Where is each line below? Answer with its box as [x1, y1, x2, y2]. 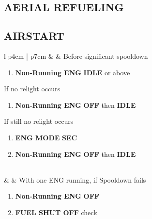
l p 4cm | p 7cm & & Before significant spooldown [4, 51, 148, 61]
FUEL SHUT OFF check [15, 207, 97, 217]
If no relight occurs [4, 84, 61, 94]
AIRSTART [4, 28, 64, 43]
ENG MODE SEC [15, 132, 77, 142]
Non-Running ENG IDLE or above [15, 67, 130, 77]
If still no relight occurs [4, 116, 74, 126]
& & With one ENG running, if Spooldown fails [4, 174, 146, 185]
